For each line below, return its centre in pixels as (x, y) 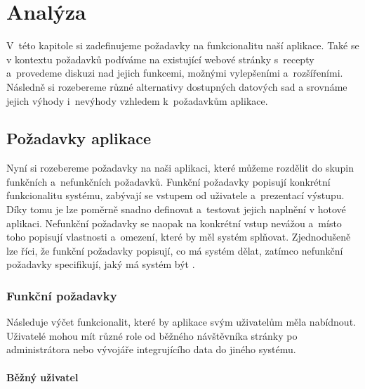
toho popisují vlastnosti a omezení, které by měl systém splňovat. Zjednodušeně (179, 237)
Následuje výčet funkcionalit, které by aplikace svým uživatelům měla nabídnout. (181, 322)
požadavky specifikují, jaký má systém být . (101, 264)
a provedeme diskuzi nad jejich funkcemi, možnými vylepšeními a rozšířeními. (175, 73)
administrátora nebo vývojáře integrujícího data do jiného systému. (151, 349)
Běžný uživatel (42, 377)
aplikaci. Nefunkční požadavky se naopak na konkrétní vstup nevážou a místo (174, 223)
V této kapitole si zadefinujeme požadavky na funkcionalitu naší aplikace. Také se (183, 45)
